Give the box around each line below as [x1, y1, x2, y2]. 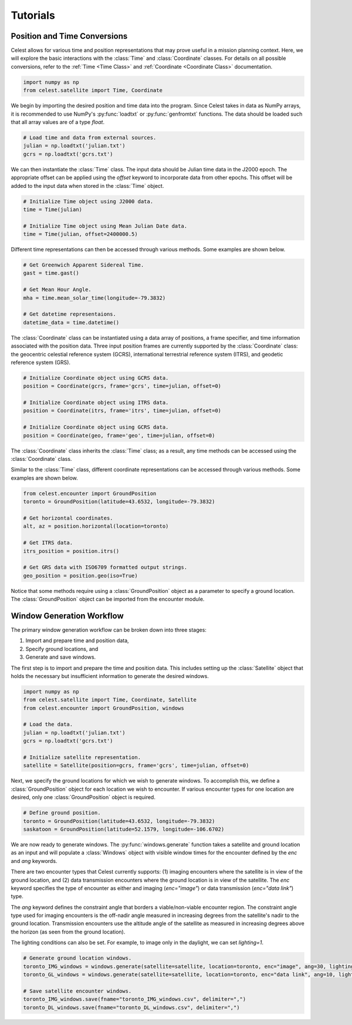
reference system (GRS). [11, 359, 70, 366]
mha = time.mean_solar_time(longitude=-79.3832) [23, 294, 166, 301]
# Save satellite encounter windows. [23, 987, 132, 994]
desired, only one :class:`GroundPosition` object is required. [11, 794, 155, 801]
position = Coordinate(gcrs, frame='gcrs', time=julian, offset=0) [23, 383, 222, 390]
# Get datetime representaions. [23, 311, 117, 318]
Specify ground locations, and [25, 645, 99, 652]
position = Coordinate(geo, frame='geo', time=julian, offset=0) [23, 432, 215, 439]
